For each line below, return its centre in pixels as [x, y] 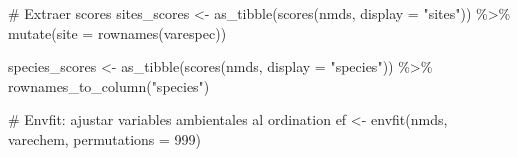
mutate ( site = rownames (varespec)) [117, 32]
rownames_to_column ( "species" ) [109, 85]
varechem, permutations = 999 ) [105, 138]
